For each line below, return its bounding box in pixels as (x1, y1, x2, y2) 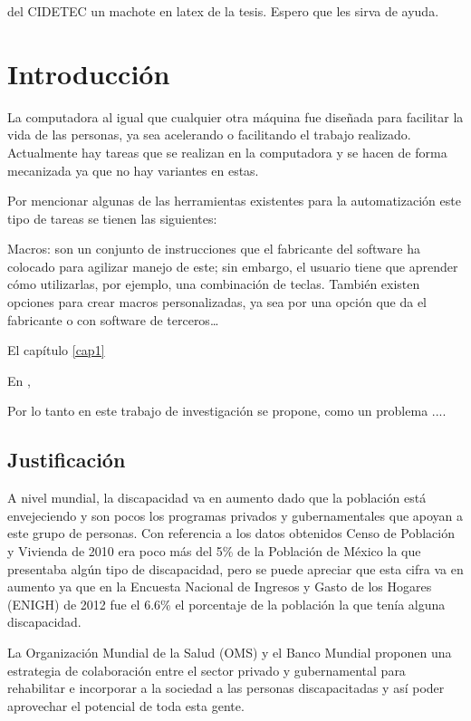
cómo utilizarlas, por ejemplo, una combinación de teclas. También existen (7, 274, 420, 293)
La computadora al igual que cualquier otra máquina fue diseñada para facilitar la (7, 107, 464, 126)
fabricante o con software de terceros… (7, 310, 219, 329)
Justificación (7, 446, 126, 474)
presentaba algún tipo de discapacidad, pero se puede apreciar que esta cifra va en (7, 559, 464, 578)
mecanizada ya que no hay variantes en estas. (7, 160, 259, 179)
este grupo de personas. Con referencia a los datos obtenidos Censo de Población (7, 524, 455, 543)
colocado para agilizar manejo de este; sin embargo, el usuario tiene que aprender (7, 256, 458, 275)
